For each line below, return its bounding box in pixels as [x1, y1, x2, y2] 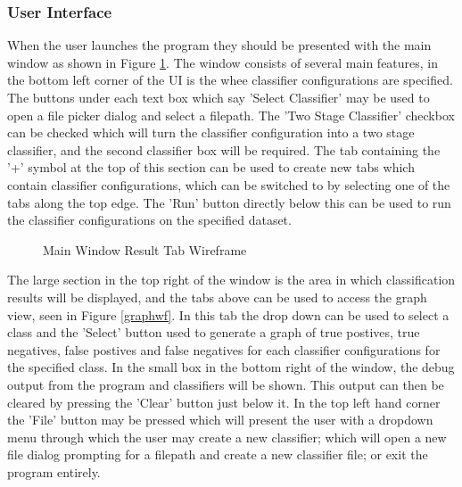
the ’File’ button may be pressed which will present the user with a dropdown [7, 410, 433, 429]
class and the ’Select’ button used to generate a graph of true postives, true [7, 323, 420, 342]
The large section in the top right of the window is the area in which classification [7, 270, 456, 289]
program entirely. [7, 462, 101, 481]
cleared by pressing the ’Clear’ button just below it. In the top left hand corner [7, 392, 441, 411]
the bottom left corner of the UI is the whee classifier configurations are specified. [7, 70, 453, 89]
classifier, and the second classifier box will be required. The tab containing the [7, 140, 441, 159]
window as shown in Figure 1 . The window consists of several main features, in [7, 53, 439, 71]
